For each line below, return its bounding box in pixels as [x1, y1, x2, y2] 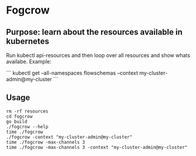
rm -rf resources [6, 108, 49, 114]
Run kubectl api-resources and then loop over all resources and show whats [6, 52, 191, 59]
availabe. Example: [6, 58, 52, 65]
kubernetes [6, 36, 50, 46]
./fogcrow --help [6, 124, 49, 130]
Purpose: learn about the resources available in [6, 27, 183, 37]
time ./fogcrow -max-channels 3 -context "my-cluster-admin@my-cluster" [6, 144, 188, 150]
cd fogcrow [6, 113, 33, 120]
